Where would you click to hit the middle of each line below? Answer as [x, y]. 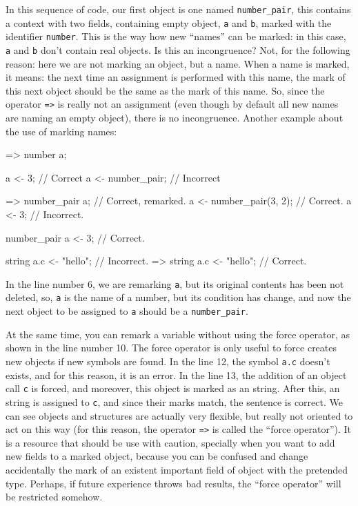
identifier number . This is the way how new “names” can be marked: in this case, [176, 36]
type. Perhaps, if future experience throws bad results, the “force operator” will [173, 483]
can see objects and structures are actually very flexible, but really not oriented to [179, 415]
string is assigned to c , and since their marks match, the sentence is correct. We [174, 401]
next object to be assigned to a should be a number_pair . [127, 311]
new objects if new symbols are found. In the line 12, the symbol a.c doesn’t [168, 361]
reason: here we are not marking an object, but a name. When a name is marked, [178, 63]
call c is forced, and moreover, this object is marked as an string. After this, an [173, 388]
